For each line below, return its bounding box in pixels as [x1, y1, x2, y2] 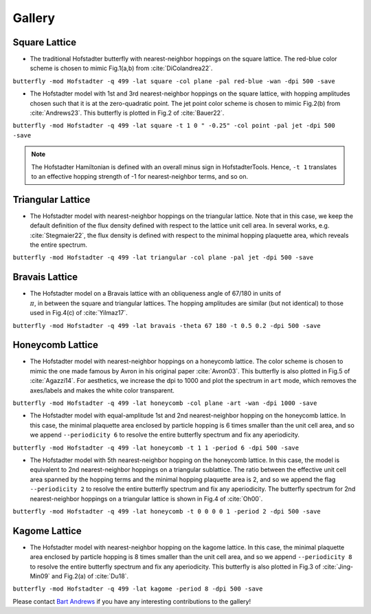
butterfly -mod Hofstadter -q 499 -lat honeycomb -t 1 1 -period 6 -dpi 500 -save [12, 443, 299, 452]
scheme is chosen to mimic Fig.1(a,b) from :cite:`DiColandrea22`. [30, 64, 213, 72]
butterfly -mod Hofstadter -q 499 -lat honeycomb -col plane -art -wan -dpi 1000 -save [12, 399, 317, 407]
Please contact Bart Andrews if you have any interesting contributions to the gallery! [12, 597, 251, 605]
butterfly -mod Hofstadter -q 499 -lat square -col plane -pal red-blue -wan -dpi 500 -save [12, 77, 336, 85]
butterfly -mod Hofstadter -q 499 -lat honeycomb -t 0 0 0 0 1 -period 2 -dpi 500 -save [12, 507, 321, 515]
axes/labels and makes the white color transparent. [30, 386, 175, 395]
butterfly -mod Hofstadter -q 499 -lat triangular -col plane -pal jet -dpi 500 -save [12, 254, 314, 261]
